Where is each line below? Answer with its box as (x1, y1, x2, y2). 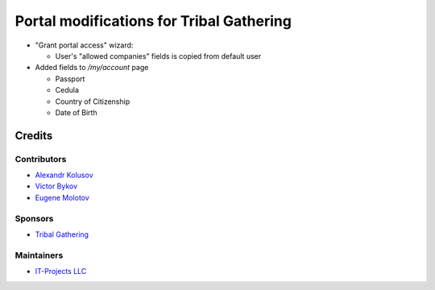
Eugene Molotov (35, 193, 90, 202)
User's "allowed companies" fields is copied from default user (55, 51, 262, 60)
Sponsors (14, 213, 54, 224)
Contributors (14, 153, 67, 164)
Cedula (55, 85, 80, 95)
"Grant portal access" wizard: (35, 40, 134, 50)
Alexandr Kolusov (35, 170, 93, 180)
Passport (55, 73, 85, 84)
